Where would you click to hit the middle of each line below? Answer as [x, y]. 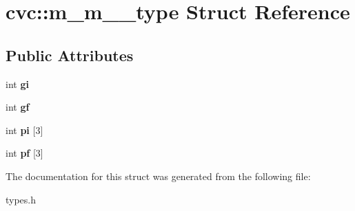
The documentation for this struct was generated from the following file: [158, 176]
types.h [21, 199]
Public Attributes [70, 55]
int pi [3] [24, 130]
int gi [17, 84]
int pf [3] [24, 153]
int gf [18, 107]
